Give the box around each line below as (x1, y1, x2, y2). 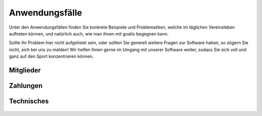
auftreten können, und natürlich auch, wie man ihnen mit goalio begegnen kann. (9, 31, 169, 36)
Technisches (9, 97, 49, 105)
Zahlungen (9, 82, 43, 90)
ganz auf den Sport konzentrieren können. (9, 53, 94, 59)
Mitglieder (9, 66, 41, 74)
